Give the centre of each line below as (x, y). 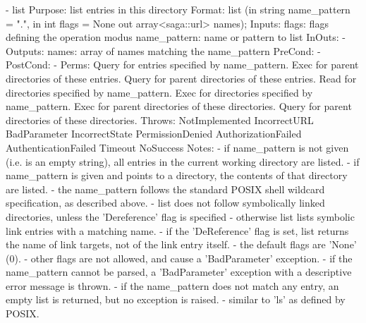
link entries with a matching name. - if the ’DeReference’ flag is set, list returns (177, 230)
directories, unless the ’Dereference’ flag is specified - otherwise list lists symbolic (180, 216)
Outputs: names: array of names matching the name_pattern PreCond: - (163, 50)
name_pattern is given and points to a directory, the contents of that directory (177, 175)
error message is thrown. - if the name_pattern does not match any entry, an (172, 285)
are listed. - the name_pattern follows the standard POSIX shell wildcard (165, 189)
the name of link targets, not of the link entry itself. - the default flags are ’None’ (181, 244)
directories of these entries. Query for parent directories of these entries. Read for (181, 78)
